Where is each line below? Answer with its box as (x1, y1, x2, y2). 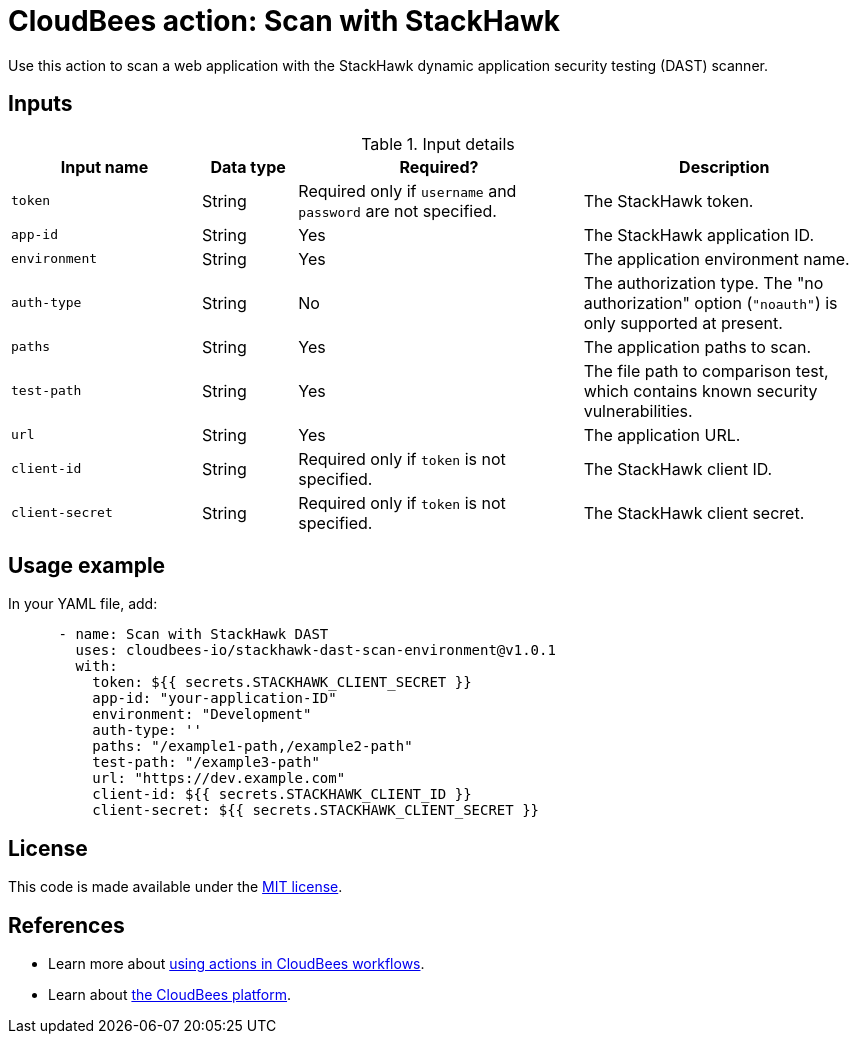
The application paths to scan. (583, 336, 812, 357)
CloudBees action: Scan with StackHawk (8, 4, 561, 38)
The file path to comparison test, (583, 360, 829, 381)
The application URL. (583, 424, 741, 445)
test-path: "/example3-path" (92, 754, 320, 771)
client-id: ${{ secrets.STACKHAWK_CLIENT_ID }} (92, 786, 472, 803)
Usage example (8, 553, 166, 579)
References (8, 912, 125, 938)
